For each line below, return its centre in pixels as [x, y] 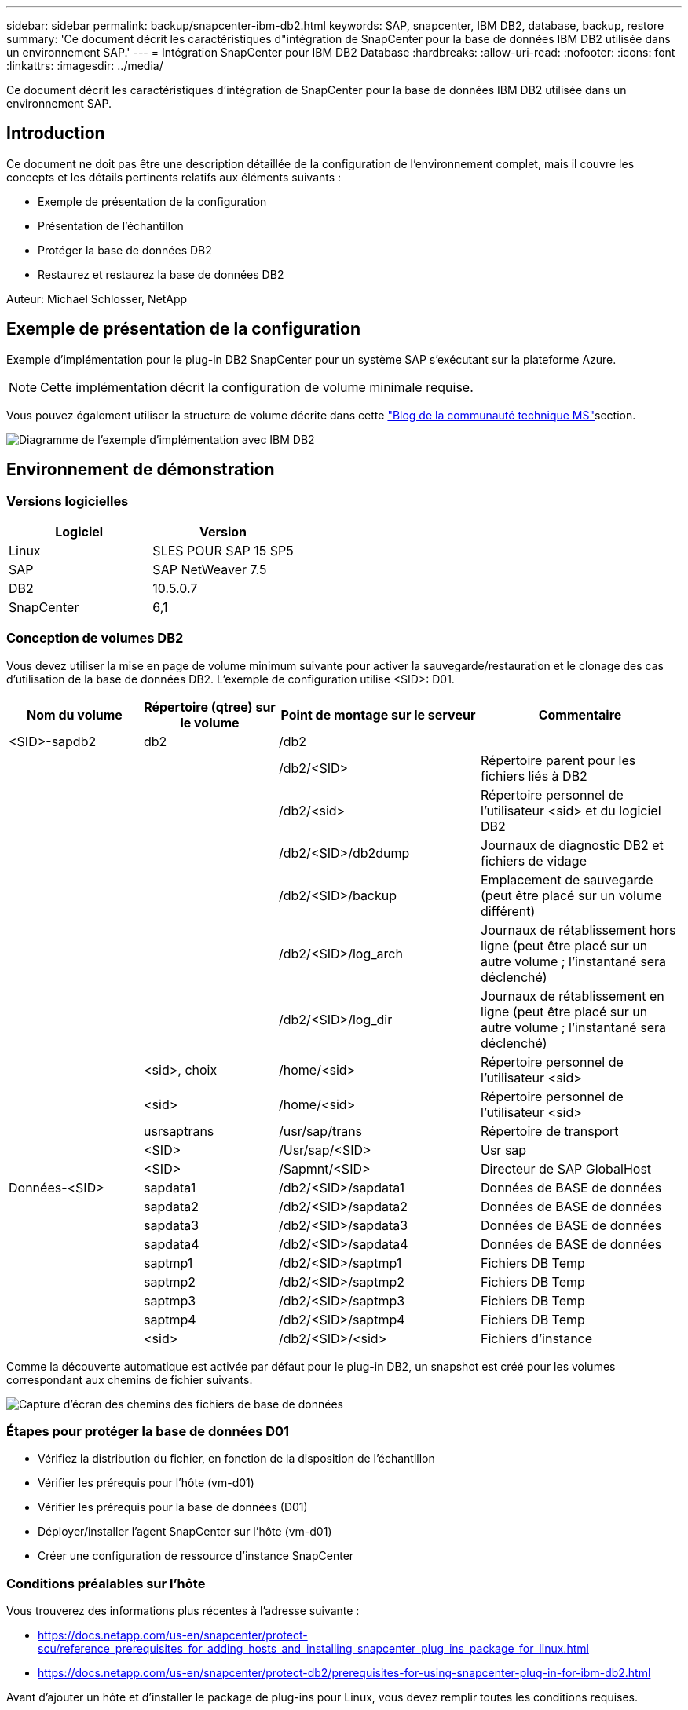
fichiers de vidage [534, 860]
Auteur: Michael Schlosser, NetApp [97, 298]
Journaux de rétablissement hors [578, 930]
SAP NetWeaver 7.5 [210, 569]
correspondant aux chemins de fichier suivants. [130, 1379]
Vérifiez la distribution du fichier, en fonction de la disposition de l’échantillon [236, 1459]
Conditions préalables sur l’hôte [106, 1583]
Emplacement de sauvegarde [567, 879]
